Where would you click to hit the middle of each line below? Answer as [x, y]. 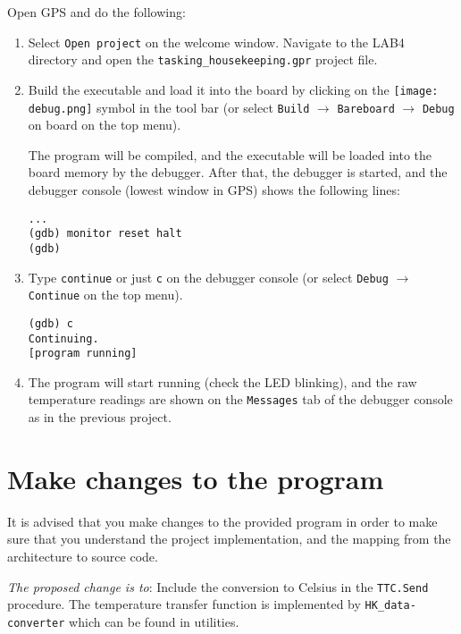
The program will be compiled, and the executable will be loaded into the [230, 154]
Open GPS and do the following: [96, 12]
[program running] [83, 354]
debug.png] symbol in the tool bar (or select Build [169, 107]
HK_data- [390, 606]
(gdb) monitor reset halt [105, 234]
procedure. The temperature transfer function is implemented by [184, 604]
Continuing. [63, 338]
